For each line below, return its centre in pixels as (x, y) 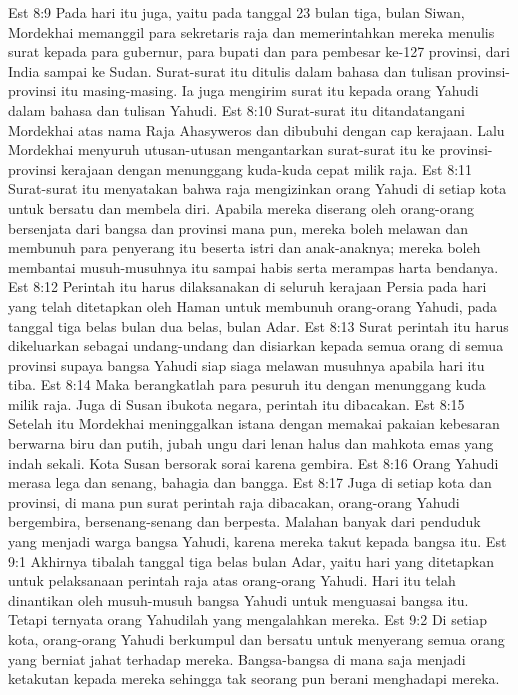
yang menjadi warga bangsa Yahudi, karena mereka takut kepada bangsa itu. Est (257, 541)
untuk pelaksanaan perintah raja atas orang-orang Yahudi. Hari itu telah (232, 580)
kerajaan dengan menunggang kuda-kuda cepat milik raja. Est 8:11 (267, 168)
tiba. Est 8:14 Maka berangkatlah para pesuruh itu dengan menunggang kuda (247, 384)
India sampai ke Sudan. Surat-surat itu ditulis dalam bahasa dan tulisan (230, 70)
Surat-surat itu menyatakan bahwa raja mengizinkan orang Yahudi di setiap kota (257, 188)
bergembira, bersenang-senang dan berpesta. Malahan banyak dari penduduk (244, 521)
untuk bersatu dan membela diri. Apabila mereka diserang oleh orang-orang (241, 207)
